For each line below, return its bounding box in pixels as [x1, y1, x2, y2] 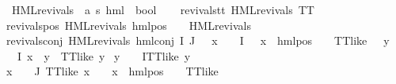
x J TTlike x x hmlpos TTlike [6, 63, 219, 79]
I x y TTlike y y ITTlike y [17, 47, 191, 64]
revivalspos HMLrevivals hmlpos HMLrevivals [6, 16, 251, 33]
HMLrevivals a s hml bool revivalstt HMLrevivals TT [11, 2, 314, 17]
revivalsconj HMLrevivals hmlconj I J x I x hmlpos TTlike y [6, 32, 390, 49]
